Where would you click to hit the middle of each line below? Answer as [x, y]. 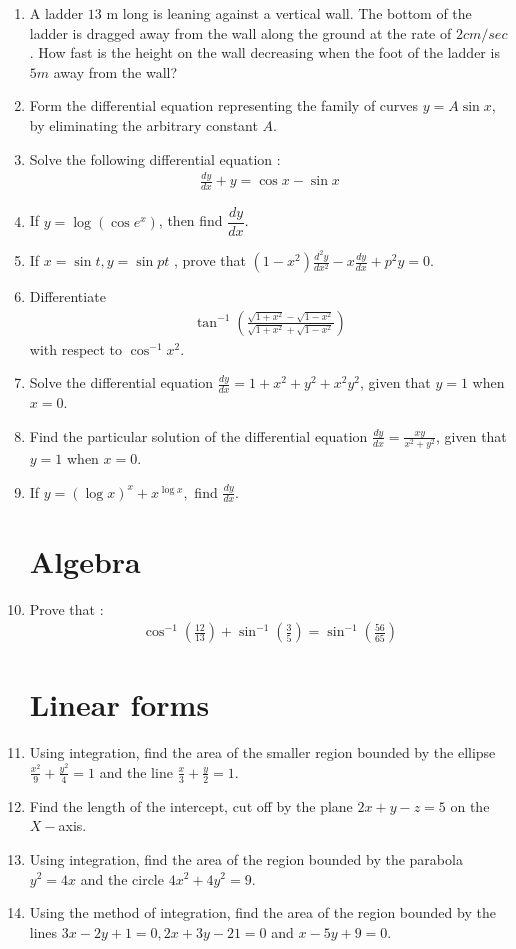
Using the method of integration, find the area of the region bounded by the [262, 912]
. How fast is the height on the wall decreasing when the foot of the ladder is [264, 52]
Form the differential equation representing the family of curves [224, 105]
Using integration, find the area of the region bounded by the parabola [246, 858]
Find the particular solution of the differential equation [198, 435]
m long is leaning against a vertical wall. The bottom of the [289, 13]
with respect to [76, 348]
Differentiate [67, 296]
